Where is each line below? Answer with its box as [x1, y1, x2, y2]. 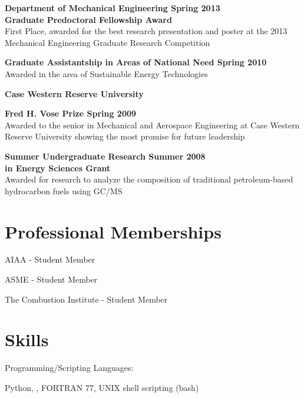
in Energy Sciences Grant [5, 161, 111, 174]
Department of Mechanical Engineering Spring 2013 [5, 2, 220, 14]
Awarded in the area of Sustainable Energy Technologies [5, 67, 208, 79]
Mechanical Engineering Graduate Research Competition [5, 36, 210, 48]
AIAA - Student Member [5, 253, 95, 266]
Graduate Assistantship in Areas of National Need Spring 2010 [5, 56, 267, 68]
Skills [5, 327, 49, 351]
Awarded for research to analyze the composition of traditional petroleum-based [5, 173, 293, 185]
